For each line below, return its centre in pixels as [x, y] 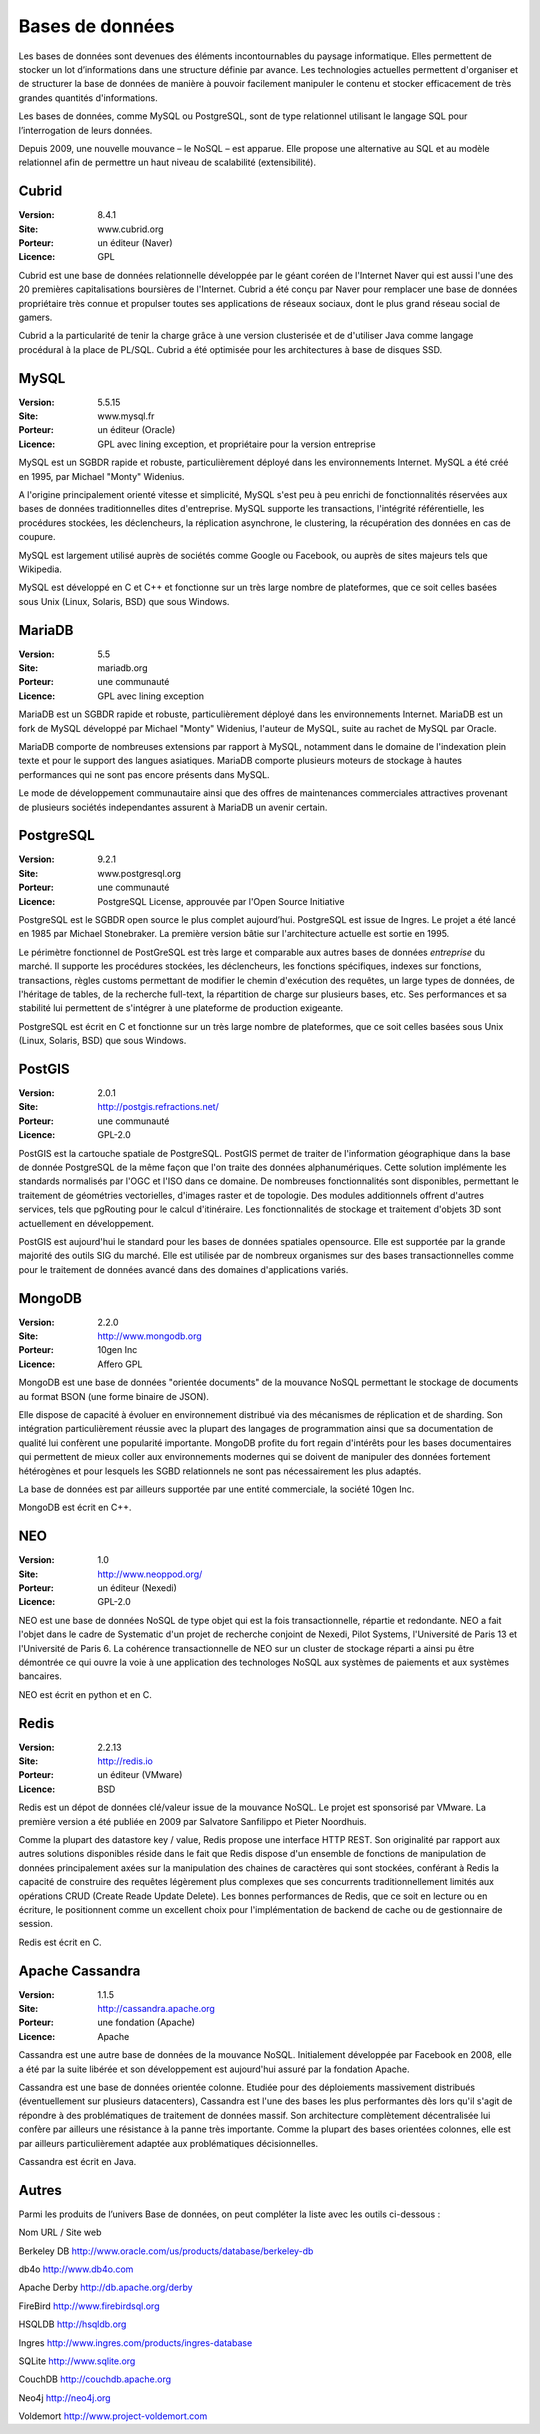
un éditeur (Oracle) [136, 430]
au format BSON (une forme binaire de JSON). [114, 1396]
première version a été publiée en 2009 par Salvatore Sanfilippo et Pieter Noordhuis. [192, 1821]
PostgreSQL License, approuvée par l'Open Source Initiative [221, 901]
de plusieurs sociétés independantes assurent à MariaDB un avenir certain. [173, 807]
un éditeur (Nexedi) [137, 1587]
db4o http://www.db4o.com [76, 2269]
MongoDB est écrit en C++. [75, 1507]
